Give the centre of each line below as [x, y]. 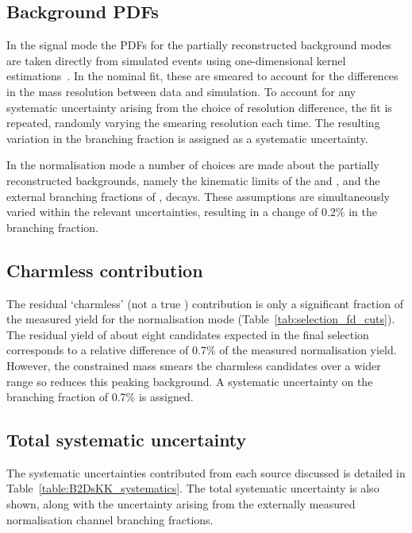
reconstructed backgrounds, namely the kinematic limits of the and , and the [193, 180]
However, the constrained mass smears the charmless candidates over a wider [194, 365]
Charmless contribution [105, 270]
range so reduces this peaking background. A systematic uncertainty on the [190, 381]
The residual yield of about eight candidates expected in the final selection [188, 334]
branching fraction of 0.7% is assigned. [100, 397]
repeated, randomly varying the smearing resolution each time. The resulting [193, 123]
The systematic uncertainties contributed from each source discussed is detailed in [206, 472]
